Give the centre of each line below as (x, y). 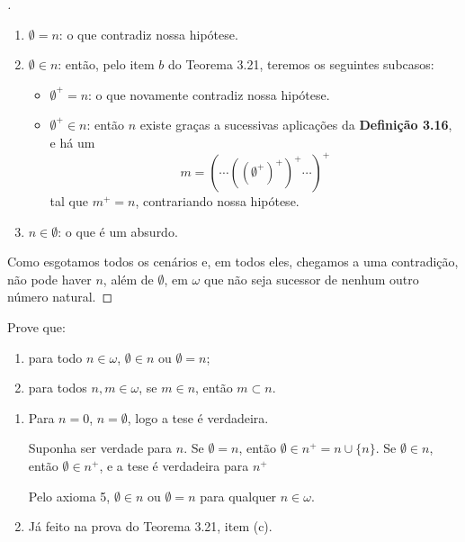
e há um (72, 142)
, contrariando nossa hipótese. (217, 201)
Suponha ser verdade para (100, 448)
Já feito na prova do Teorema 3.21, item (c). (150, 526)
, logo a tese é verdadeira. (198, 417)
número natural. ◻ (60, 297)
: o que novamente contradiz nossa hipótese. (209, 94)
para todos (58, 388)
